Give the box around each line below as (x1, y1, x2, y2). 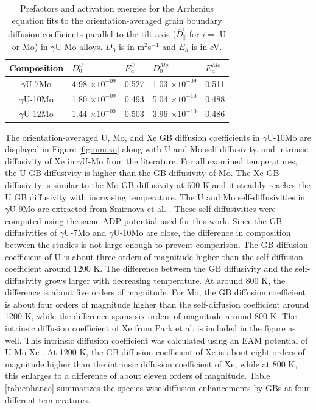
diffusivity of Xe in (5, 154, 75, 167)
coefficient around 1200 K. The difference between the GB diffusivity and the (5, 262, 293, 275)
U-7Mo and (64, 226, 107, 239)
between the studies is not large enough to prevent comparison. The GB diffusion (5, 238, 308, 250)
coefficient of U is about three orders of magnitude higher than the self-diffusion (5, 250, 303, 263)
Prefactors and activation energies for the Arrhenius (20, 2, 214, 14)
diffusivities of (5, 226, 57, 239)
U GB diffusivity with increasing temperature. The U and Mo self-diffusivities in (5, 190, 306, 203)
